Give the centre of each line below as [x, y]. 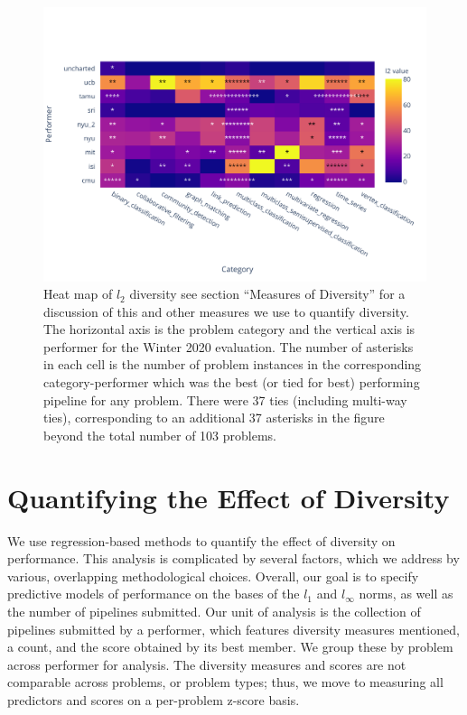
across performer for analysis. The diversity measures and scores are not [207, 664]
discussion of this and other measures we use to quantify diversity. [226, 311]
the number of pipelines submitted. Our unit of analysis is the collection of [214, 611]
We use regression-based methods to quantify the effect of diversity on [201, 540]
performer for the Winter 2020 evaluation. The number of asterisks [229, 346]
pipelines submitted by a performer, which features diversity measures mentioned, [233, 629]
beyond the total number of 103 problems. [160, 435]
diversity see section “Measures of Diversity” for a [267, 294]
